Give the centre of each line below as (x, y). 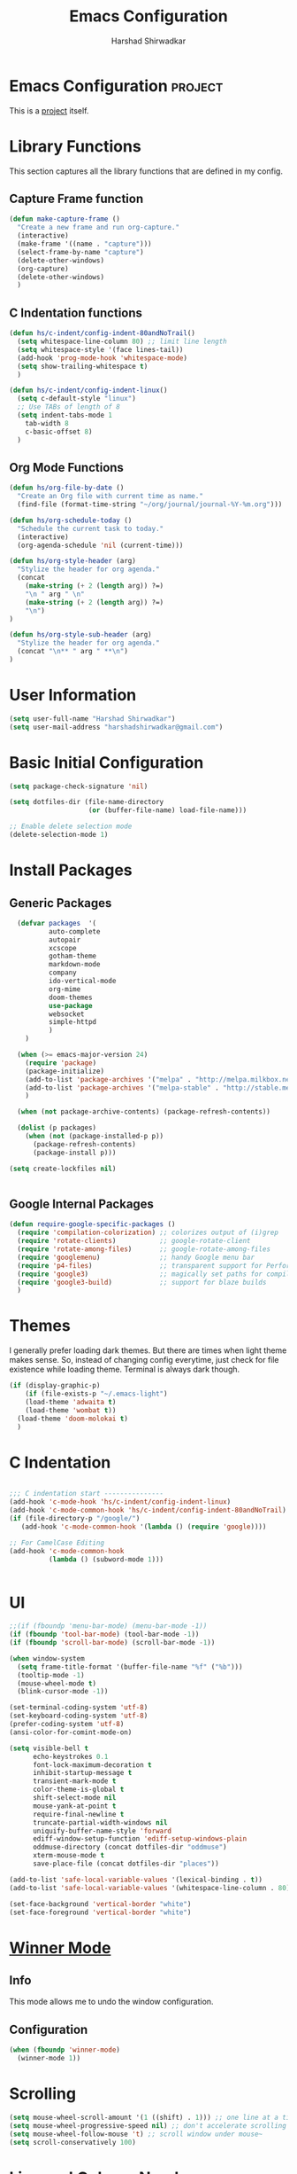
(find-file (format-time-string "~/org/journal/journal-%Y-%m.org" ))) (150, 504)
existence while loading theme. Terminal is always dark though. (125, 1369)
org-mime (65, 989)
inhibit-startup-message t (82, 1773)
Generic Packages (61, 903)
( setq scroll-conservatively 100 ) (73, 2142)
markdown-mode (74, 965)
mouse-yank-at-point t (74, 1806)
